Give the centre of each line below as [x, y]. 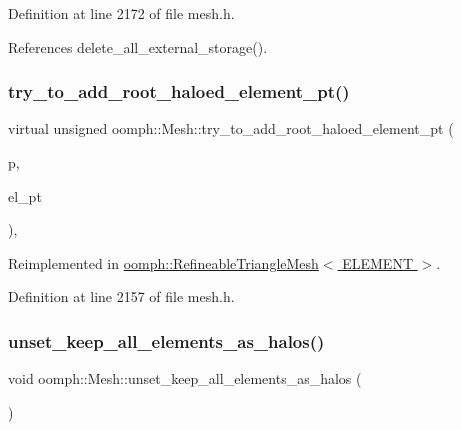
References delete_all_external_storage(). [138, 46]
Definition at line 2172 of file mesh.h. [121, 13]
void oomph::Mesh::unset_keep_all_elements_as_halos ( [185, 378]
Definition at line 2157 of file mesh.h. [121, 296]
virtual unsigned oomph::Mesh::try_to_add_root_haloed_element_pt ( [231, 128]
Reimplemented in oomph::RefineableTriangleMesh [163, 262]
